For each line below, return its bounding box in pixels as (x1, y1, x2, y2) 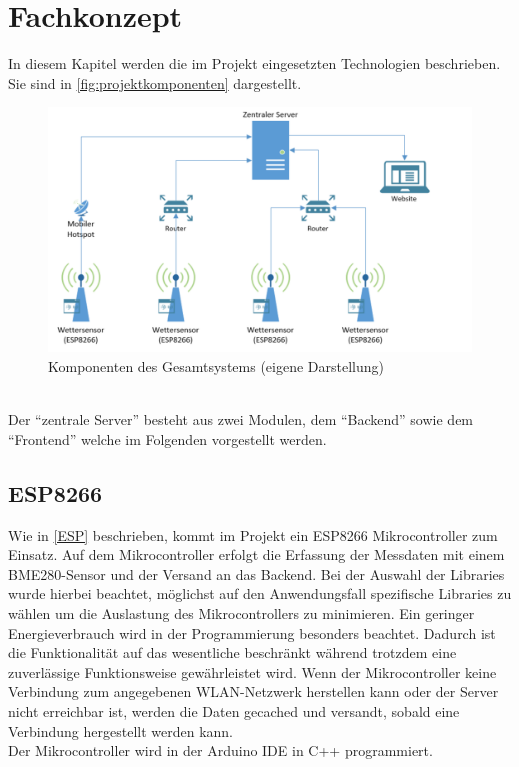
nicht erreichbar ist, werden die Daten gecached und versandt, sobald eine (8, 700, 460, 721)
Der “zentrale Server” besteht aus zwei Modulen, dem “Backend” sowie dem (8, 409, 474, 430)
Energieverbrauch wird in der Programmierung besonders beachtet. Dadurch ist (8, 622, 496, 643)
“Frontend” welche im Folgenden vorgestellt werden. (8, 428, 327, 449)
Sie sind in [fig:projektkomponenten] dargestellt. (8, 72, 302, 93)
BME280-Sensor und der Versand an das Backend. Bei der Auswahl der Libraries (8, 563, 505, 584)
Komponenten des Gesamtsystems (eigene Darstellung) (48, 356, 384, 377)
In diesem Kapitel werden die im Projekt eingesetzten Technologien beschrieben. (8, 53, 501, 74)
